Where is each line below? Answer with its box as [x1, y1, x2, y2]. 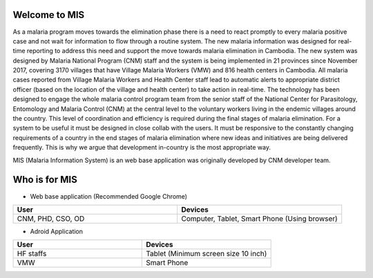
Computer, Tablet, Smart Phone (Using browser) [181, 214, 338, 224]
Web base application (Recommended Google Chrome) [30, 192, 188, 200]
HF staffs [17, 249, 47, 259]
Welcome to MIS [12, 9, 85, 21]
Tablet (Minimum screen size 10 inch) [146, 249, 267, 259]
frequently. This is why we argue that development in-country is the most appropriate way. [12, 143, 271, 152]
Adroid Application [30, 227, 83, 235]
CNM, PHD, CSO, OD [17, 214, 85, 224]
